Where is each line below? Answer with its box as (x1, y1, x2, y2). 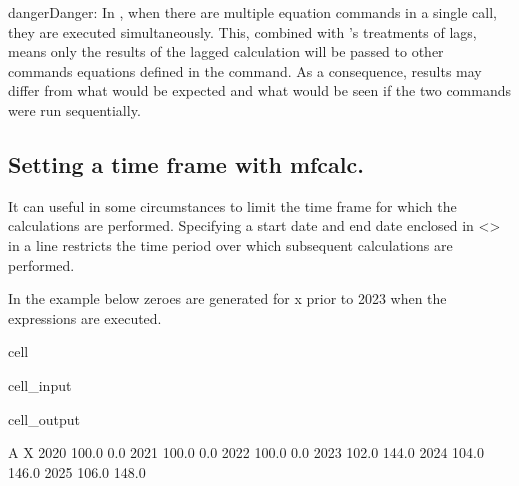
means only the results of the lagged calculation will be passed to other (8, 41, 444, 62)
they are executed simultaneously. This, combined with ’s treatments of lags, (8, 21, 477, 42)
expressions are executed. (8, 307, 162, 328)
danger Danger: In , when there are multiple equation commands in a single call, (8, 2, 497, 22)
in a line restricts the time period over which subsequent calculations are (8, 234, 453, 255)
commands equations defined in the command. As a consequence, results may (8, 60, 482, 81)
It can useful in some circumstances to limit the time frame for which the (8, 195, 457, 216)
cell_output (8, 408, 80, 429)
